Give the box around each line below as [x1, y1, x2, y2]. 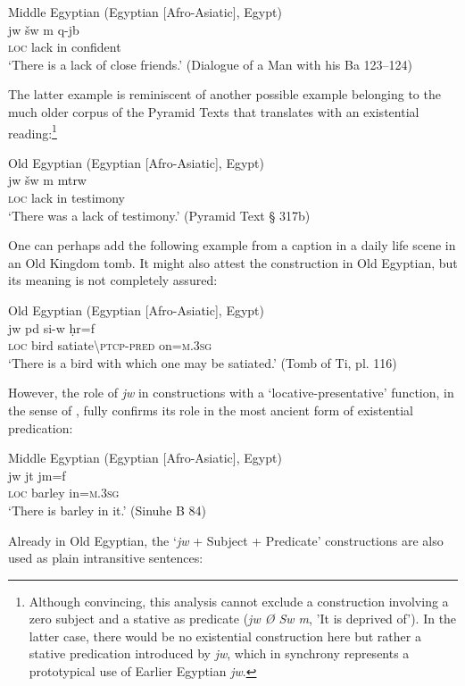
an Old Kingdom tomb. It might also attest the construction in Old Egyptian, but [8, 253, 458, 272]
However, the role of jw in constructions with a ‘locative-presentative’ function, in [8, 383, 454, 402]
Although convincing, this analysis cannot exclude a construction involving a [29, 591, 449, 610]
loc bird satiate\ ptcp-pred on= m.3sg [8, 336, 212, 355]
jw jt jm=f [8, 465, 66, 484]
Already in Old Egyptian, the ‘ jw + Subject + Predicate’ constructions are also [8, 531, 444, 549]
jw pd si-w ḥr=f [8, 318, 95, 337]
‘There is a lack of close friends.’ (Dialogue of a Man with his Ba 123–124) [8, 54, 413, 73]
